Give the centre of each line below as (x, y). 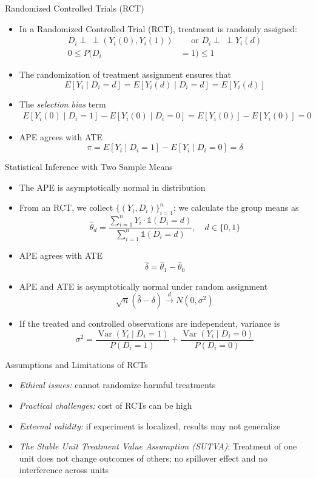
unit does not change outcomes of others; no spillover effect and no (143, 458)
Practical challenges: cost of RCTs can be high (106, 405)
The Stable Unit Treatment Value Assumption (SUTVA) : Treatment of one (158, 446)
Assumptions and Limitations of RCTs (76, 364)
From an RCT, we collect (66, 207)
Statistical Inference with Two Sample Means (89, 167)
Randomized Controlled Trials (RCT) (75, 8)
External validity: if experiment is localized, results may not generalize (150, 425)
